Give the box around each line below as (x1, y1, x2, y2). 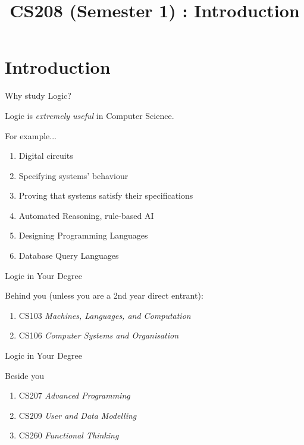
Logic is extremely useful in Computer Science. (5, 109, 174, 121)
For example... (5, 129, 57, 142)
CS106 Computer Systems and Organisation (18, 329, 179, 341)
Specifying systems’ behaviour (18, 169, 129, 181)
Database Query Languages (18, 249, 119, 262)
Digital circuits (18, 149, 73, 162)
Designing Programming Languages (18, 229, 148, 242)
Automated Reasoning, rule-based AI (18, 209, 154, 221)
